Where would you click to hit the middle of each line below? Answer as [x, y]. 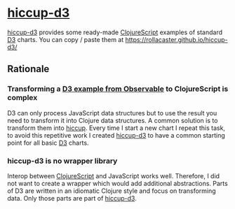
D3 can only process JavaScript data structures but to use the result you [112, 113]
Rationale [28, 69]
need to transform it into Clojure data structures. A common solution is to [113, 120]
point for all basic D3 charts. [48, 143]
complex [22, 98]
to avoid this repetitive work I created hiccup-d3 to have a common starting [116, 135]
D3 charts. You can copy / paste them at [66, 39]
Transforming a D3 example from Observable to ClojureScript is [118, 89]
